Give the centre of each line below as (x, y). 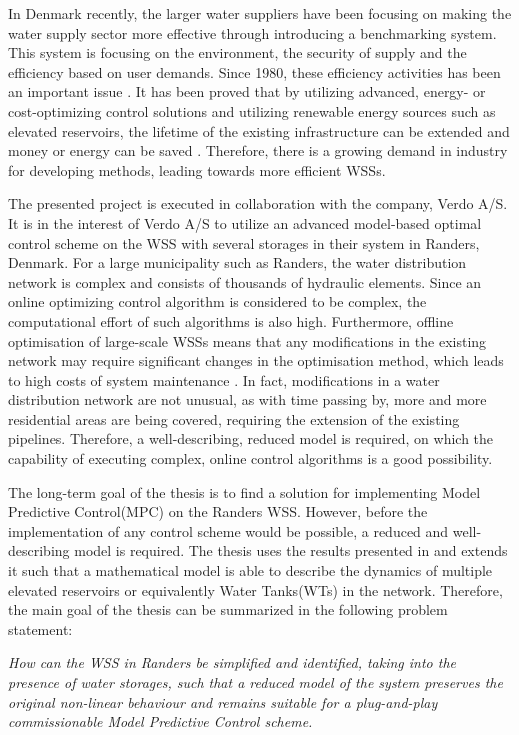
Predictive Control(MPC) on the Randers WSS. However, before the (218, 511)
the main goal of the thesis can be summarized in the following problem (228, 609)
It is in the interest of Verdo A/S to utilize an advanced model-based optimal (245, 222)
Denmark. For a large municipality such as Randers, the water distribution (237, 262)
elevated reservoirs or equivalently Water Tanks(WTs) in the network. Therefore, (255, 589)
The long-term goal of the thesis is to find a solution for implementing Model (244, 491)
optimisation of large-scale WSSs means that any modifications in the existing (247, 340)
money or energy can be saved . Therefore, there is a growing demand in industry (258, 150)
